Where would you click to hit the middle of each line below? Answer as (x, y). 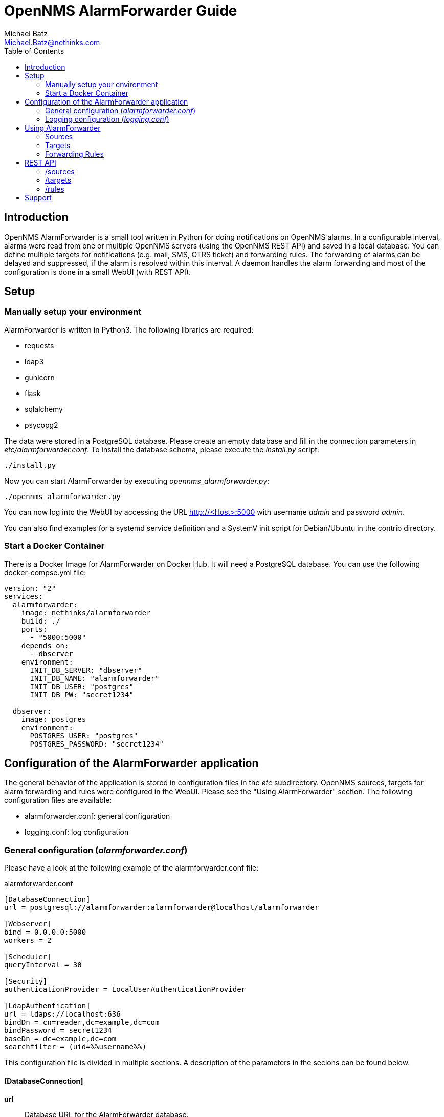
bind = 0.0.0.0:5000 (45, 932)
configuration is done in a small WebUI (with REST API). (97, 272)
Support (38, 197)
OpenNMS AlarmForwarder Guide (121, 11)
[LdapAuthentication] (47, 1006)
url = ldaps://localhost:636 (62, 1014)
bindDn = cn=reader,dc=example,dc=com (82, 1022)
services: (24, 596)
